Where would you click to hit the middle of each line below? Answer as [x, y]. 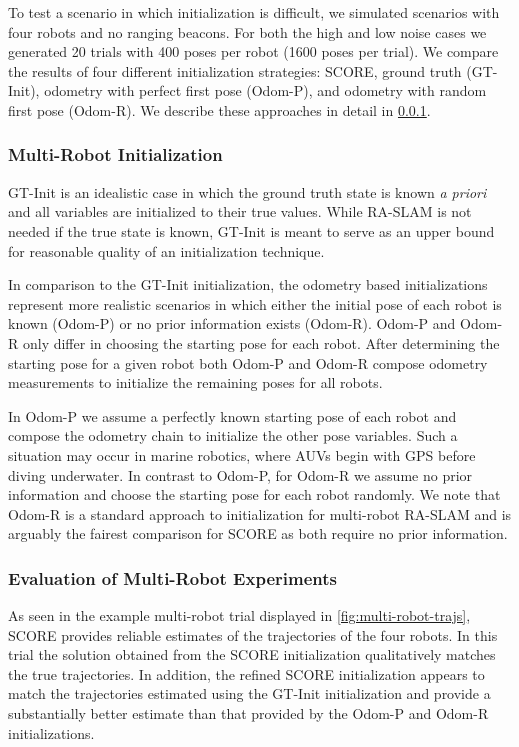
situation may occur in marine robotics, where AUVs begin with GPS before [242, 454]
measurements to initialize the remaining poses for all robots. [195, 382]
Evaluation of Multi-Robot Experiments [172, 577]
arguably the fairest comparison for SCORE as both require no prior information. [258, 533]
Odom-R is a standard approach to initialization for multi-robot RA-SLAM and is [260, 513]
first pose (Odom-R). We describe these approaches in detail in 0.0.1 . [219, 109]
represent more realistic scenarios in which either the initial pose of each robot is [255, 303]
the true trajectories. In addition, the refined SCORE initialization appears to [246, 673]
